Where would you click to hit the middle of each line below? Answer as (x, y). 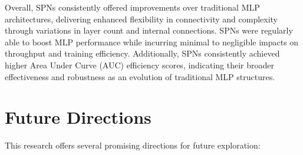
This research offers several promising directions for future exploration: (133, 145)
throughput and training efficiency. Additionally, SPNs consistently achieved (142, 53)
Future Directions (78, 117)
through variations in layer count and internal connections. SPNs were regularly (149, 30)
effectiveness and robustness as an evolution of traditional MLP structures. (140, 76)
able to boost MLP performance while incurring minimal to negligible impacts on (152, 42)
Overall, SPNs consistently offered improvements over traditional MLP (132, 7)
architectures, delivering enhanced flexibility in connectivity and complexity (141, 19)
